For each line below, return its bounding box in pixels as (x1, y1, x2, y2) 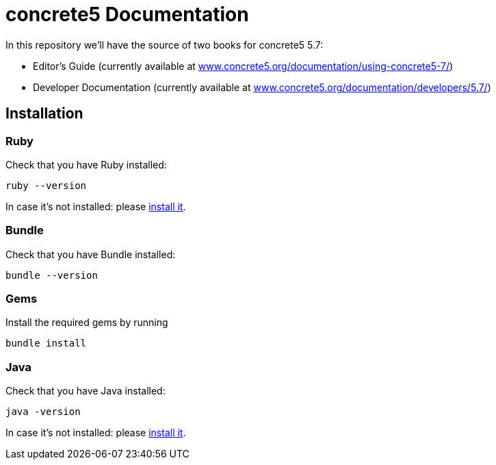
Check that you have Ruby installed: (5, 158, 167, 171)
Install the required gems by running (5, 316, 168, 329)
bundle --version (5, 269, 98, 281)
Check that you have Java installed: (5, 385, 166, 397)
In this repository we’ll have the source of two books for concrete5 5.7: (5, 38, 324, 51)
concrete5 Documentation (5, 3, 249, 26)
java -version (5, 406, 81, 418)
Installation (5, 105, 83, 123)
